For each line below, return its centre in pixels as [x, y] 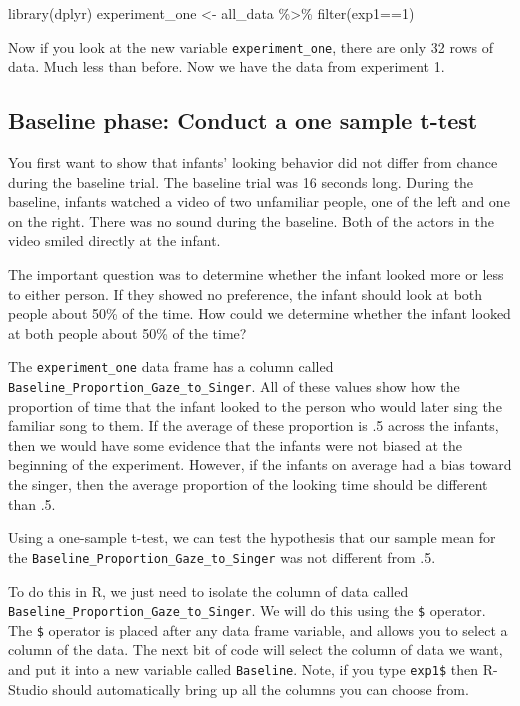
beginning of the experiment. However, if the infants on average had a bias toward [260, 464]
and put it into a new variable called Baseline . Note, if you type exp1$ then [243, 669]
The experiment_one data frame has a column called [171, 366]
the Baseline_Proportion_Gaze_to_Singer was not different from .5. [222, 556]
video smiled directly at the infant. [114, 240]
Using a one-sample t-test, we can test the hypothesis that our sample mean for [252, 537]
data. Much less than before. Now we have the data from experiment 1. [226, 66]
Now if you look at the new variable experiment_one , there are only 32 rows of [251, 46]
